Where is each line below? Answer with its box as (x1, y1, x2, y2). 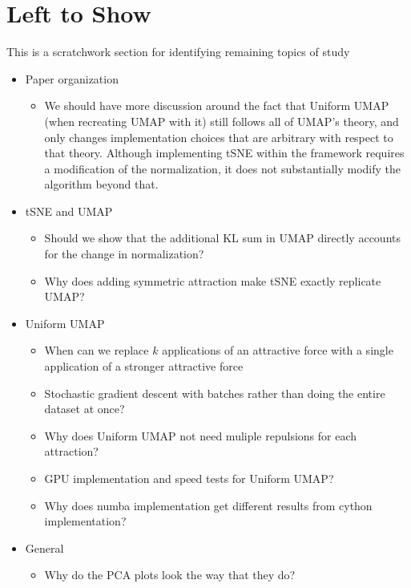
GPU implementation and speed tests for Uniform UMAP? (44, 470, 334, 486)
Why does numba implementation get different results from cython (44, 497, 373, 513)
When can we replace (44, 342, 149, 359)
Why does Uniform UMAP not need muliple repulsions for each (44, 427, 357, 444)
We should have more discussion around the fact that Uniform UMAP (44, 97, 389, 114)
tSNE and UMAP (25, 202, 113, 219)
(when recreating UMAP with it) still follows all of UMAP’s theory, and (44, 112, 399, 129)
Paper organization (25, 70, 119, 87)
